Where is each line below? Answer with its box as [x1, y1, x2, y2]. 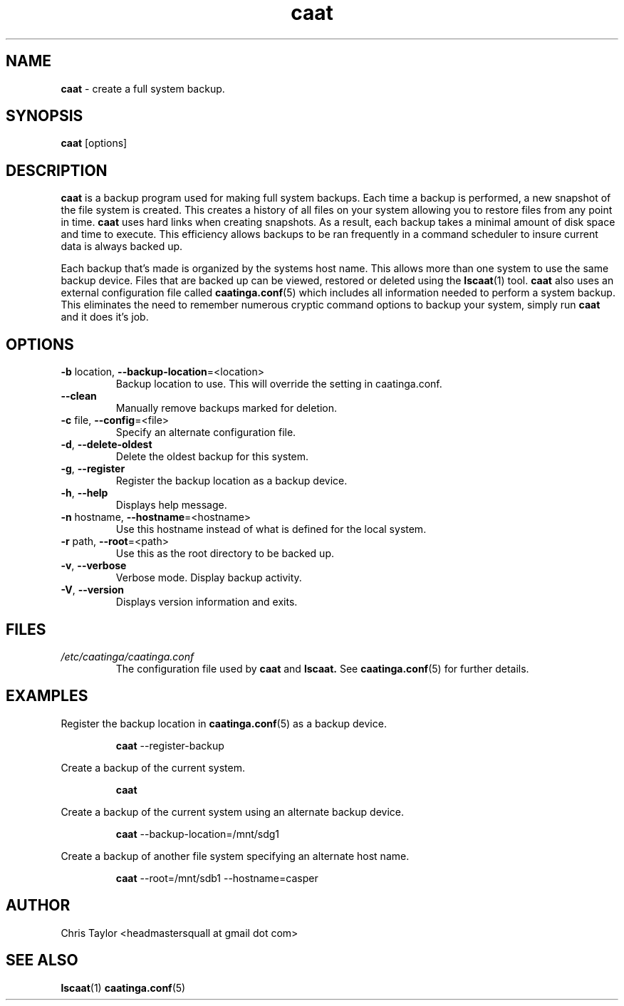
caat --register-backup [115, 739, 224, 752]
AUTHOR [6, 896, 71, 915]
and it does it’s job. [61, 311, 149, 323]
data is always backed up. [61, 240, 183, 253]
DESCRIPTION [6, 161, 108, 180]
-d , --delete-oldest [61, 438, 152, 451]
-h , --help [61, 487, 108, 499]
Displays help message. [115, 499, 227, 512]
